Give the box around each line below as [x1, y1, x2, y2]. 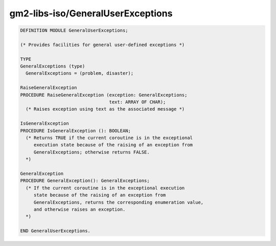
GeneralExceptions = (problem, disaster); [26, 71, 134, 76]
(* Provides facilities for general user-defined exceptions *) [20, 41, 185, 48]
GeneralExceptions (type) [20, 63, 85, 69]
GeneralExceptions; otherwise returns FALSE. [33, 149, 150, 155]
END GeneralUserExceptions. [20, 228, 90, 234]
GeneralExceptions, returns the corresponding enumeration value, [33, 199, 204, 205]
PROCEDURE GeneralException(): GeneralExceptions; [20, 178, 150, 184]
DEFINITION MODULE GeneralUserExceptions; [20, 28, 128, 33]
